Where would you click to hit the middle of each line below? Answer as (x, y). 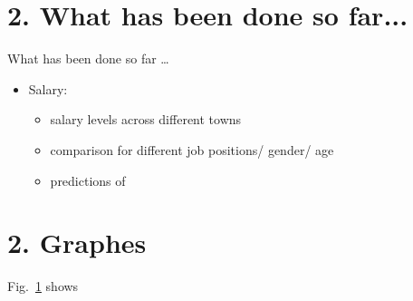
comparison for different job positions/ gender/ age (192, 149)
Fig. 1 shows (43, 286)
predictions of (88, 180)
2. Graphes (77, 243)
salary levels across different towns (146, 119)
